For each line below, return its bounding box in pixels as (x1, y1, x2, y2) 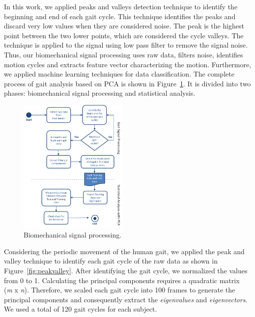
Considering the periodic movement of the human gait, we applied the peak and (4, 246, 245, 256)
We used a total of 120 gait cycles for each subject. (4, 304, 157, 314)
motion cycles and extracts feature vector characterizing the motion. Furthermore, (4, 59, 252, 69)
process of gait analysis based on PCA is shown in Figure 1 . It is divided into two (4, 78, 251, 88)
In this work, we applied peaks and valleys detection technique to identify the (4, 1, 238, 11)
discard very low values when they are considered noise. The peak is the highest (4, 21, 245, 31)
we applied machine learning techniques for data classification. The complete (4, 69, 234, 79)
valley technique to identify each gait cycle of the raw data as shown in (4, 256, 218, 266)
